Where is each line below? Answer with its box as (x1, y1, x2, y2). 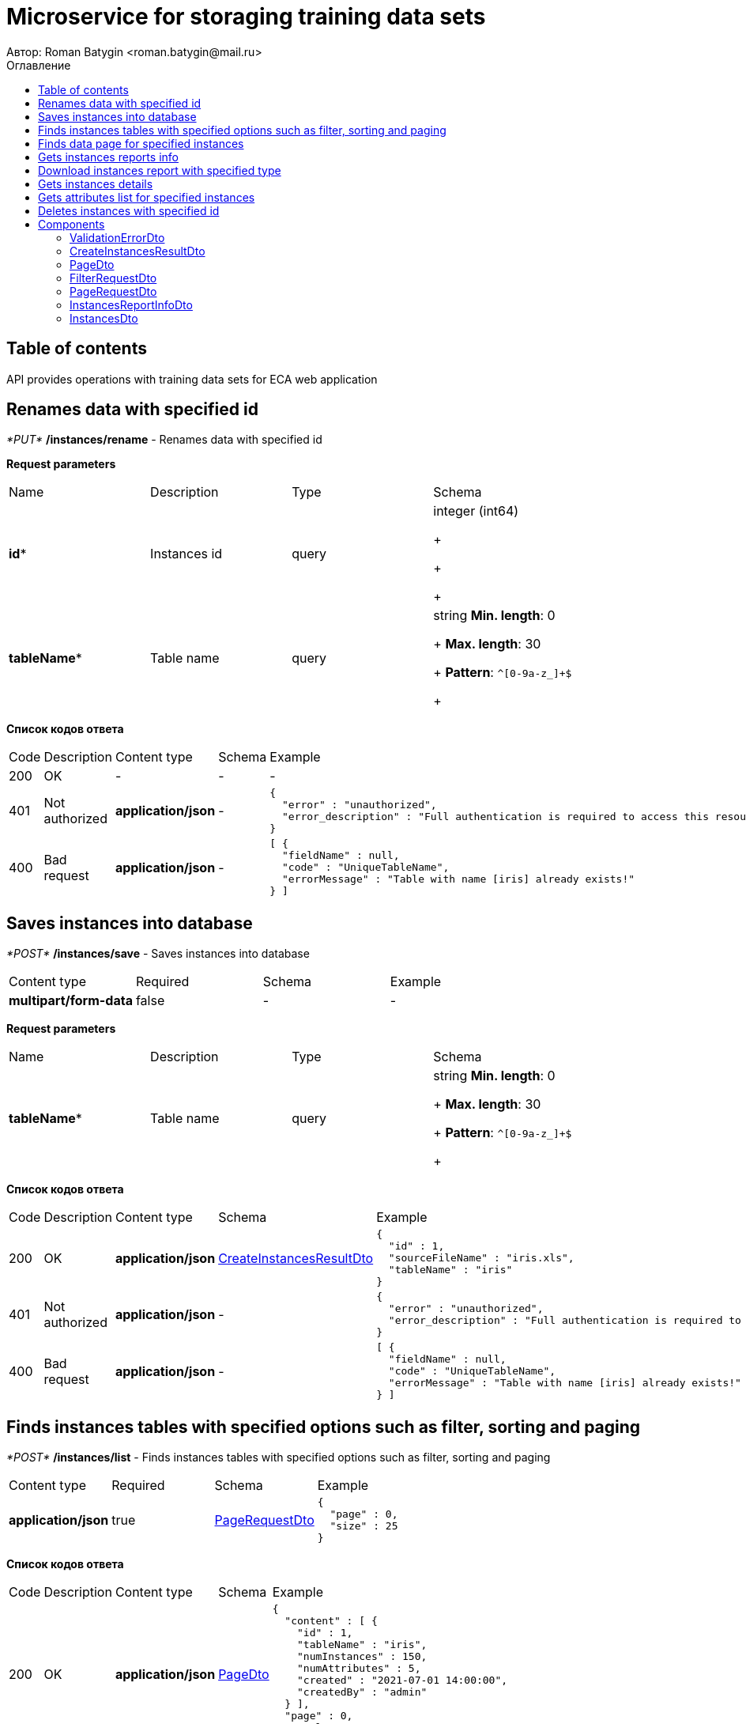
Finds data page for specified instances (38, 136, 244, 150)
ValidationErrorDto (70, 230, 165, 244)
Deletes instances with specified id (38, 203, 220, 217)
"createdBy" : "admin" (296, 1686, 428, 1699)
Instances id (150, 546, 223, 562)
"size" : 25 (330, 1520, 398, 1533)
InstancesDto (70, 311, 138, 325)
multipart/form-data (9, 992, 133, 1009)
